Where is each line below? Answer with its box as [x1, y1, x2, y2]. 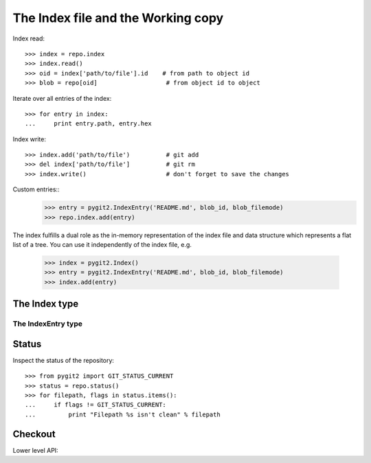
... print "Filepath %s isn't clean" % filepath [25, 410, 221, 418]
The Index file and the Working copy [12, 10, 224, 25]
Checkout [12, 428, 56, 440]
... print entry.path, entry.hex [25, 120, 153, 128]
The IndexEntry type [12, 319, 82, 329]
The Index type [12, 298, 79, 310]
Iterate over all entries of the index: [12, 94, 112, 102]
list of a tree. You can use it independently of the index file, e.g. [12, 240, 192, 248]
